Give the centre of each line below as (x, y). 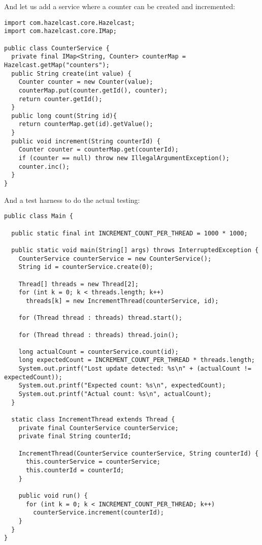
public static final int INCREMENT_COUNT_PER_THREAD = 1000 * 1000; (129, 233)
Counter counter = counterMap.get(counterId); (99, 150)
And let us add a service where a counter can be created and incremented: (120, 6)
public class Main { (39, 216)
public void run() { (53, 495)
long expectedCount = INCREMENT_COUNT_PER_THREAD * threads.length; (137, 360)
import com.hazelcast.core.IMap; (60, 31)
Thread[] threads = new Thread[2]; (78, 284)
